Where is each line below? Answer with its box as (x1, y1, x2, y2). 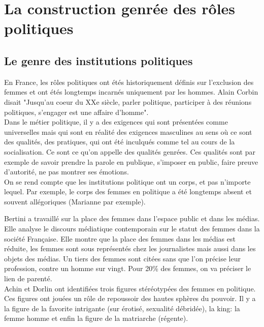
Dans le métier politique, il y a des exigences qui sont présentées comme (4, 116, 228, 127)
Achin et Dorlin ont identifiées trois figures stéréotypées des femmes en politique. (4, 283, 256, 293)
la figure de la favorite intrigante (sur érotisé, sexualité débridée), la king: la (4, 303, 240, 313)
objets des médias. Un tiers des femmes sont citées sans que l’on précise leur (4, 253, 241, 263)
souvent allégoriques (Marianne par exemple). (4, 196, 146, 206)
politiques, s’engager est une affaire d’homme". (4, 106, 149, 117)
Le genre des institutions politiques (4, 52, 193, 68)
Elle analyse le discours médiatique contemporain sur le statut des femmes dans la (4, 223, 260, 234)
